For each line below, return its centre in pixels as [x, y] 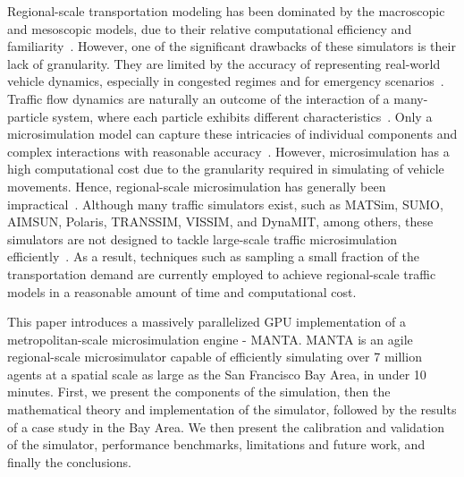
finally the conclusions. [70, 461]
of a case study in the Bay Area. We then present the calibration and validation [226, 426]
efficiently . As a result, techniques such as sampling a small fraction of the [214, 256]
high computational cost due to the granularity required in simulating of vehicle [226, 169]
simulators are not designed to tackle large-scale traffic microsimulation [202, 238]
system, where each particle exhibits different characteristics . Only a [242, 116]
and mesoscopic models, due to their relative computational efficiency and [210, 28]
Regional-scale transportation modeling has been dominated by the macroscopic [226, 11]
